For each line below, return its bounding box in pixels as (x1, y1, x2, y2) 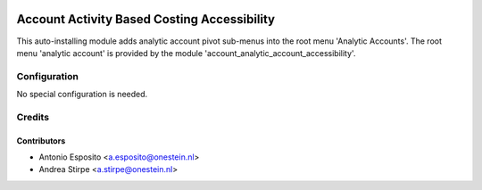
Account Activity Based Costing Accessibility (16, 12, 276, 27)
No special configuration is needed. (16, 89, 148, 100)
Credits (16, 111, 49, 123)
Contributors (16, 135, 66, 146)
